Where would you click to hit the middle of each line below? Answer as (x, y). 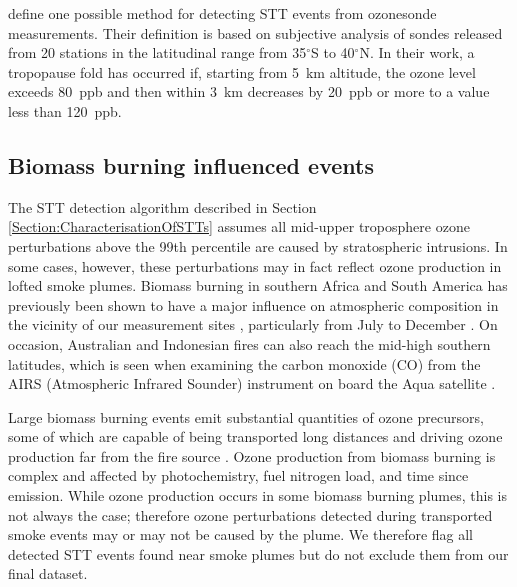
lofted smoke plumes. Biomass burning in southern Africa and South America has (258, 285)
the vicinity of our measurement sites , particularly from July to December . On (253, 324)
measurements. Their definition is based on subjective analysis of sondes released (255, 32)
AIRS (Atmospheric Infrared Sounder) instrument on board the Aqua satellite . (252, 383)
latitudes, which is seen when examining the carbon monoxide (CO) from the (244, 363)
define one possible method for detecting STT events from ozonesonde (222, 13)
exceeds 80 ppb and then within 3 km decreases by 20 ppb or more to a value (249, 91)
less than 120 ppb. (65, 110)
